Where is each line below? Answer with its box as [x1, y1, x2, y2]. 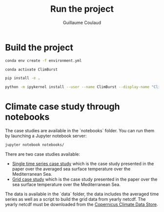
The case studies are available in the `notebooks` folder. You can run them [5, 128, 155, 134]
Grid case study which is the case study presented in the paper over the [12, 176, 158, 182]
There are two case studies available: [5, 151, 81, 157]
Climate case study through [5, 101, 120, 112]
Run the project [50, 3, 114, 15]
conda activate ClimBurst [5, 67, 58, 72]
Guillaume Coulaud [62, 20, 102, 25]
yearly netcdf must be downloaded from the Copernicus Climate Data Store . [5, 202, 158, 207]
